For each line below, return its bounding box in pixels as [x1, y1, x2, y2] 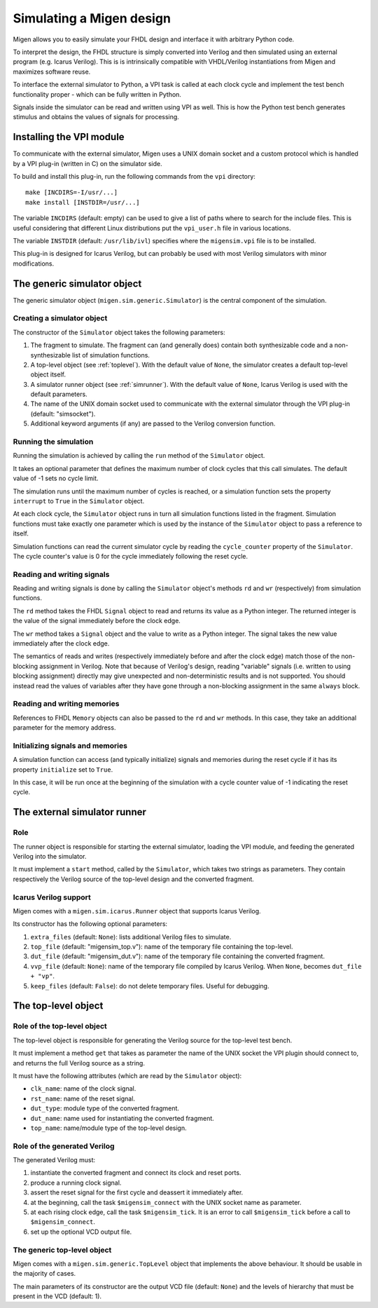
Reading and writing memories [13, 699, 120, 709]
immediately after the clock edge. [13, 639, 110, 648]
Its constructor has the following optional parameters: [13, 920, 168, 928]
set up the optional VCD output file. [30, 1227, 132, 1236]
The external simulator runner [13, 806, 147, 818]
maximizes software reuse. [13, 67, 91, 76]
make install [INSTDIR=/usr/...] [25, 198, 140, 206]
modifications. [13, 259, 55, 268]
